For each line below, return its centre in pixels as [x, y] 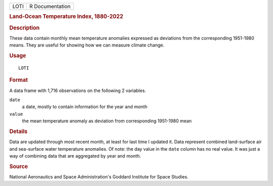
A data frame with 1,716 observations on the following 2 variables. [78, 90]
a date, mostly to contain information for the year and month [85, 107]
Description [25, 28]
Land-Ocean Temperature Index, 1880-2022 [66, 17]
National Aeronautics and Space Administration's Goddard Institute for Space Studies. [99, 177]
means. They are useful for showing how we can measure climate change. [87, 45]
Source [19, 166]
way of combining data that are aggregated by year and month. [75, 156]
